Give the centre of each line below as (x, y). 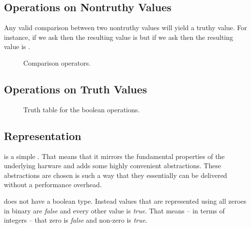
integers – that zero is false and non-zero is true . (76, 220)
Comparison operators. (57, 62)
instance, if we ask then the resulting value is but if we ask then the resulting (119, 37)
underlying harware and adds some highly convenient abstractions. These (113, 166)
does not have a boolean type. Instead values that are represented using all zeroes (125, 201)
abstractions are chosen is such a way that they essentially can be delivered (116, 175)
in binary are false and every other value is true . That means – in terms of (114, 210)
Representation (43, 135)
